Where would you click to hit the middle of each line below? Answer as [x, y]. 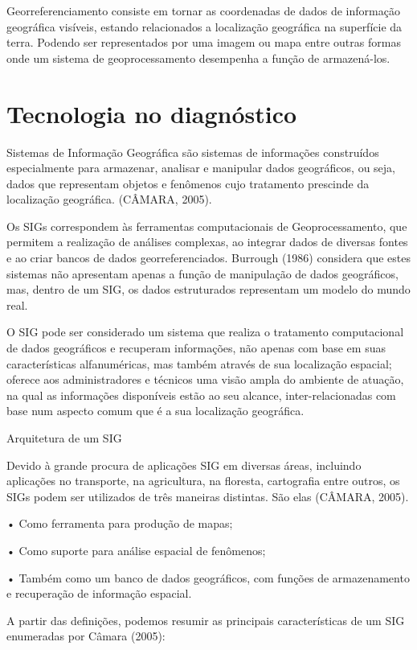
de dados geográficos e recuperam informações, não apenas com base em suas [196, 348]
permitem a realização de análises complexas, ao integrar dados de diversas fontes [207, 242]
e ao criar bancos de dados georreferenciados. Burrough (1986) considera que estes [208, 258]
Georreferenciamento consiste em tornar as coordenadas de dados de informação [203, 10]
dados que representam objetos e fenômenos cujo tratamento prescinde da [188, 183]
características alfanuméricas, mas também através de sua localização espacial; [199, 363]
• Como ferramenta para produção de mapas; [120, 523]
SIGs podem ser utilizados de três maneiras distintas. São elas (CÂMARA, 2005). [208, 496]
